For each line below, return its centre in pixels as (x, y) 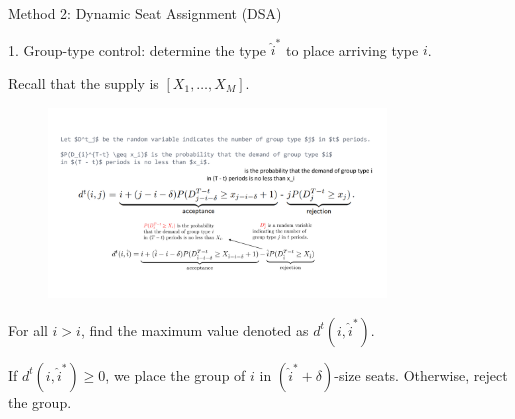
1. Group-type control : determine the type (137, 49)
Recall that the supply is (83, 82)
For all (28, 329)
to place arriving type (352, 49)
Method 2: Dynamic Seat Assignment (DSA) (145, 13)
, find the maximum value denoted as (194, 329)
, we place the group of (175, 374)
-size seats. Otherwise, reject (421, 374)
